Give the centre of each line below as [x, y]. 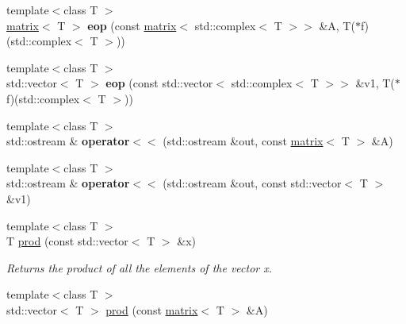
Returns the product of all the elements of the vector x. [140, 267]
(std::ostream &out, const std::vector [252, 183]
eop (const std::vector [159, 83]
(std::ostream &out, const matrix [243, 141]
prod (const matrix [152, 309]
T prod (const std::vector [67, 241]
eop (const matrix [132, 25]
